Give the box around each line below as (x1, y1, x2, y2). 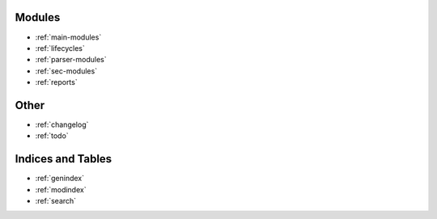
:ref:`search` (35, 196, 77, 206)
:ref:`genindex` (35, 174, 85, 183)
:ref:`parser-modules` (35, 55, 107, 65)
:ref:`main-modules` (35, 32, 102, 42)
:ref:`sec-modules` (35, 65, 97, 76)
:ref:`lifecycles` (35, 43, 85, 53)
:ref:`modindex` (35, 184, 87, 194)
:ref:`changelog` (35, 120, 89, 129)
